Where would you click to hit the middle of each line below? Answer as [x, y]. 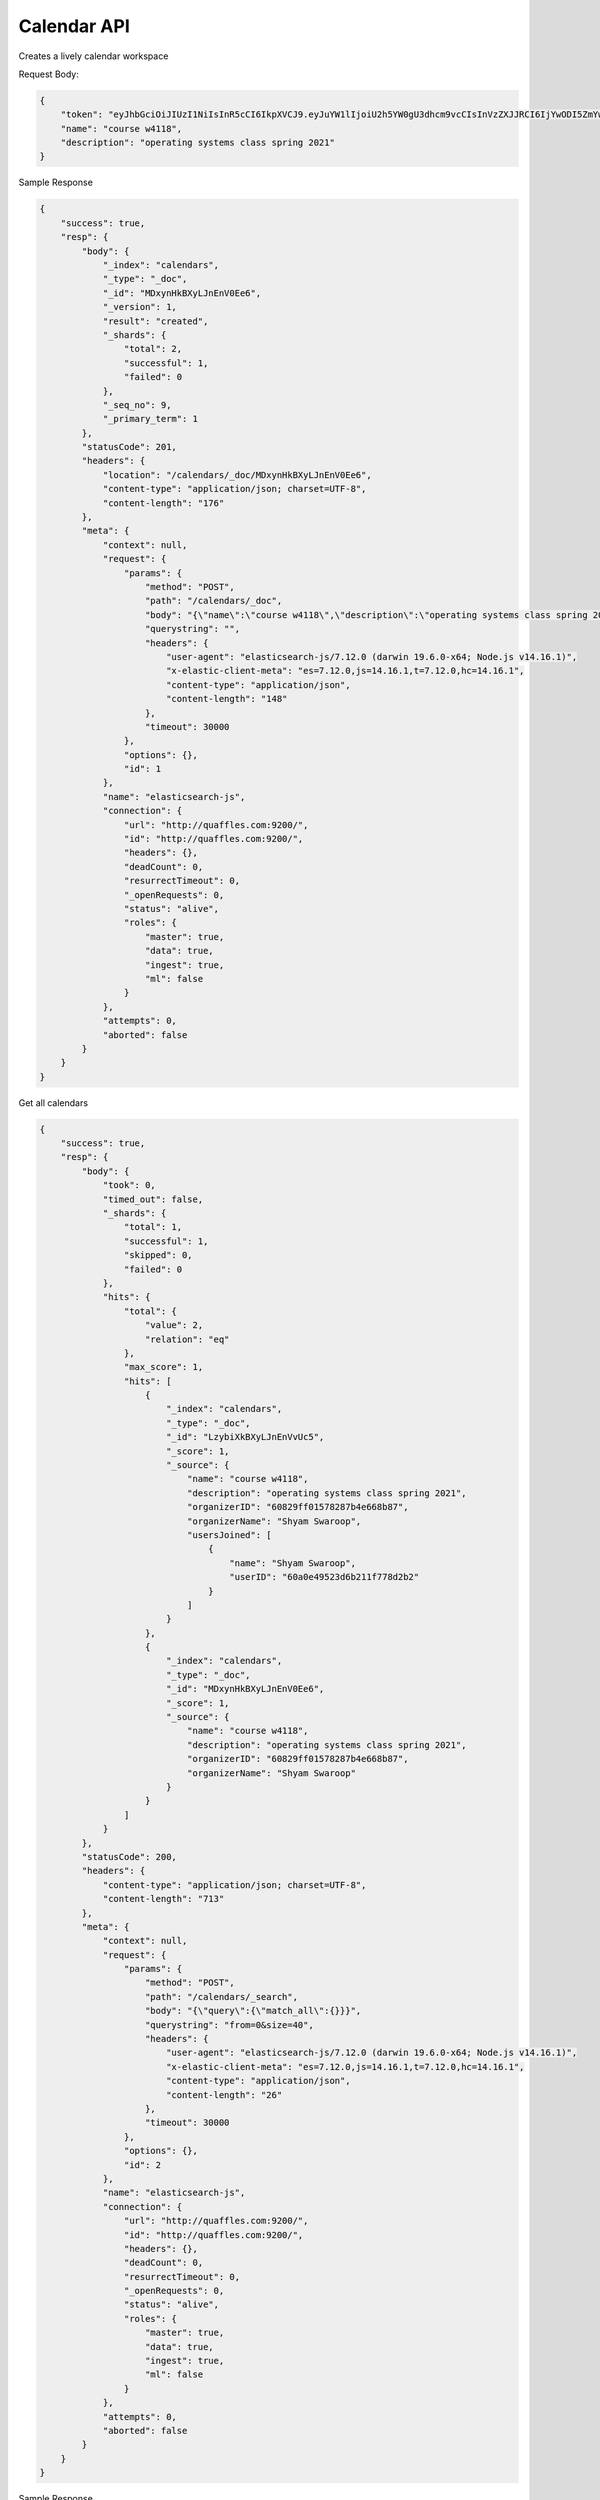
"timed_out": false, [153, 1199]
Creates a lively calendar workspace [93, 56]
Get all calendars [53, 1102]
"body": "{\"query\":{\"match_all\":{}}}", [253, 2011]
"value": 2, [174, 1325]
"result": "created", [155, 321]
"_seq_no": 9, [137, 404]
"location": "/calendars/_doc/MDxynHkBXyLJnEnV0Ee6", [237, 474]
